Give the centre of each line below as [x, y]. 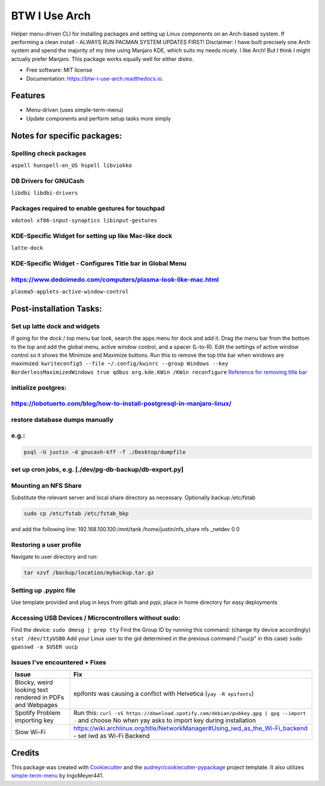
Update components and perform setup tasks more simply [99, 118]
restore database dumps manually [62, 420]
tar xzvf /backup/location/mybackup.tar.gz [89, 573]
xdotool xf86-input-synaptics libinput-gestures [84, 221]
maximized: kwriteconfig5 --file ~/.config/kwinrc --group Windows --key [120, 363]
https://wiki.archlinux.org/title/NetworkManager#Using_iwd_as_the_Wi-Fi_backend [190, 728]
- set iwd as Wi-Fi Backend [112, 736]
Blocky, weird [34, 682]
